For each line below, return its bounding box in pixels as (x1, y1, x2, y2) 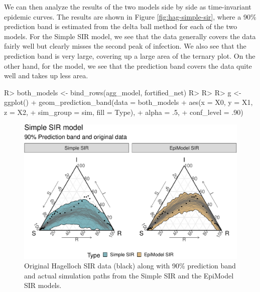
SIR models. (24, 280, 62, 290)
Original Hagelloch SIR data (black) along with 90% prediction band (24, 260, 236, 271)
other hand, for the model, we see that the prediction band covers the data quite (4, 60, 252, 71)
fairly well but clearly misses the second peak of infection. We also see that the (4, 41, 246, 51)
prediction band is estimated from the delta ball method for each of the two (4, 21, 237, 32)
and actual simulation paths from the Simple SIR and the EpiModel (24, 270, 234, 280)
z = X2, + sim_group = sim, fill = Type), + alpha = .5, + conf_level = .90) (4, 106, 243, 117)
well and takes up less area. (4, 70, 88, 81)
